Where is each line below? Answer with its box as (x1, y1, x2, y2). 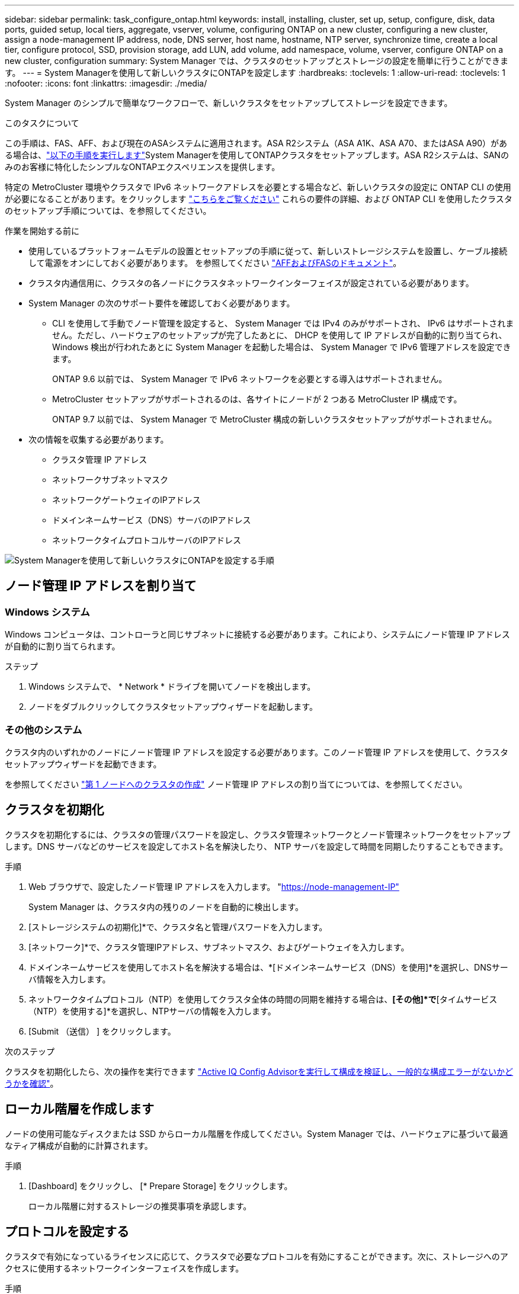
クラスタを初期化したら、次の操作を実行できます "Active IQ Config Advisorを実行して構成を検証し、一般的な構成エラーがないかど (5, 1066, 514, 1077)
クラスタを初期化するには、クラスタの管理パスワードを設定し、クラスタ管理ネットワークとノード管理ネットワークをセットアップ (5, 829, 511, 840)
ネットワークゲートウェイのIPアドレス (52, 495, 201, 505)
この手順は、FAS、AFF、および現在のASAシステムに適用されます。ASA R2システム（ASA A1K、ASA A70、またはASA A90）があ (5, 138, 508, 148)
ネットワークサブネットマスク (52, 475, 168, 485)
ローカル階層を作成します (5, 1101, 154, 1117)
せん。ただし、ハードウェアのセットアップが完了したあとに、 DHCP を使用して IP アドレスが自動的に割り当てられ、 (52, 330, 507, 340)
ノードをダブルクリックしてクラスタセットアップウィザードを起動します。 (28, 702, 318, 712)
